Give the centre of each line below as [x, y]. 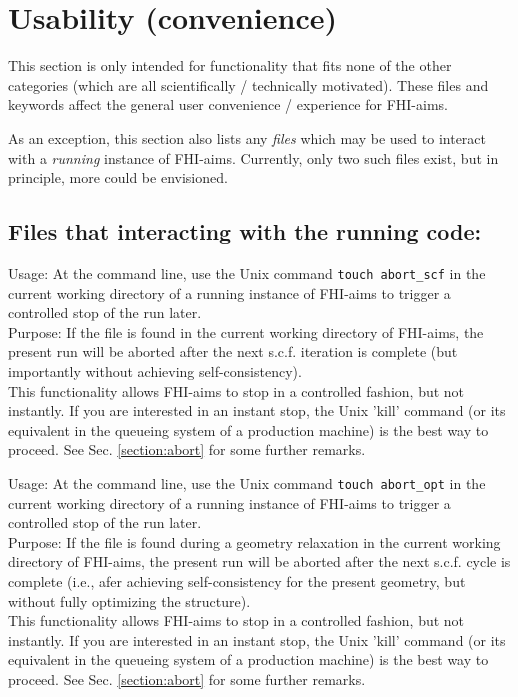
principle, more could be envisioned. [118, 177]
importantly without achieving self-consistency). [155, 370]
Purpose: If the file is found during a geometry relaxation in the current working [254, 541]
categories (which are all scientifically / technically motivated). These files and [248, 84]
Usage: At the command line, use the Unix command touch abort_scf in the [247, 272]
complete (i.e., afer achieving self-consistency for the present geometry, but [237, 580]
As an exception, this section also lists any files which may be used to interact [247, 137]
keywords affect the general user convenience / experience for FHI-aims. [228, 104]
